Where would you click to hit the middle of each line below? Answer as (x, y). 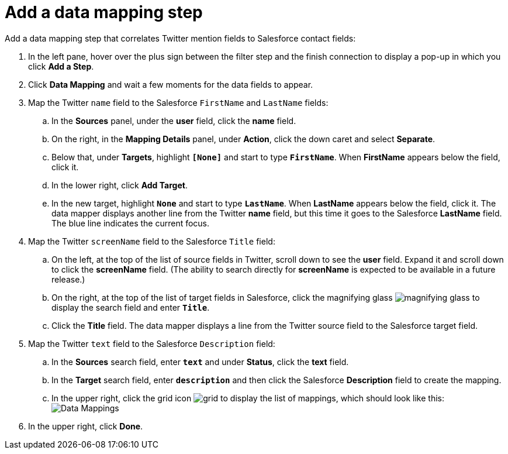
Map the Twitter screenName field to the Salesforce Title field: (152, 241)
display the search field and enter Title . (131, 307)
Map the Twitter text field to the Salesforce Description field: (152, 343)
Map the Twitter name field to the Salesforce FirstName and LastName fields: (178, 102)
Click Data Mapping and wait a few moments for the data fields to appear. (171, 84)
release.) (68, 279)
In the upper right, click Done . (86, 426)
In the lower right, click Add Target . (120, 185)
